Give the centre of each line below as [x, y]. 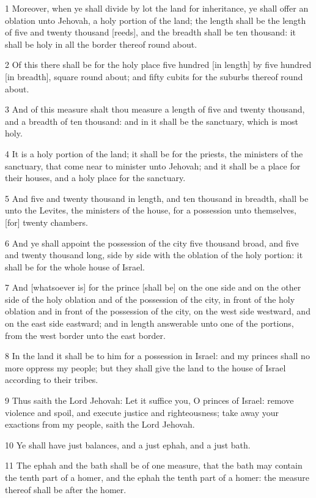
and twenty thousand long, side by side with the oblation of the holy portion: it [154, 255]
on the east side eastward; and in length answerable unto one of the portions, [149, 323]
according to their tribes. [52, 380]
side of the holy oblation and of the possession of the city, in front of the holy [150, 299]
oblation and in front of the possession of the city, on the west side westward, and [158, 311]
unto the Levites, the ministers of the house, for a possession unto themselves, [151, 210]
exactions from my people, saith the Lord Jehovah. [100, 424]
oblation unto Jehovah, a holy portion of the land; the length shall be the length [156, 20]
